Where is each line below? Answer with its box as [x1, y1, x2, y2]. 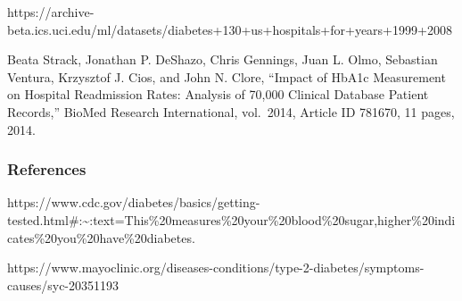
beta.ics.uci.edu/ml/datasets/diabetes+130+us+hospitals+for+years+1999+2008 [7, 20, 452, 38]
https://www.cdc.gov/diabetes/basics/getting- [7, 193, 260, 212]
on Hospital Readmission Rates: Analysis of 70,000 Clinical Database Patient [7, 85, 429, 104]
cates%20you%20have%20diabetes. [7, 228, 195, 247]
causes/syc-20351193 [7, 275, 120, 294]
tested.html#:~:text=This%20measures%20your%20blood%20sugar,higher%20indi [7, 210, 456, 229]
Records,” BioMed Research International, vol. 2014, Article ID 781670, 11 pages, [7, 102, 455, 121]
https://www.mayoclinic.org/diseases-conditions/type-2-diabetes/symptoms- [7, 258, 425, 277]
